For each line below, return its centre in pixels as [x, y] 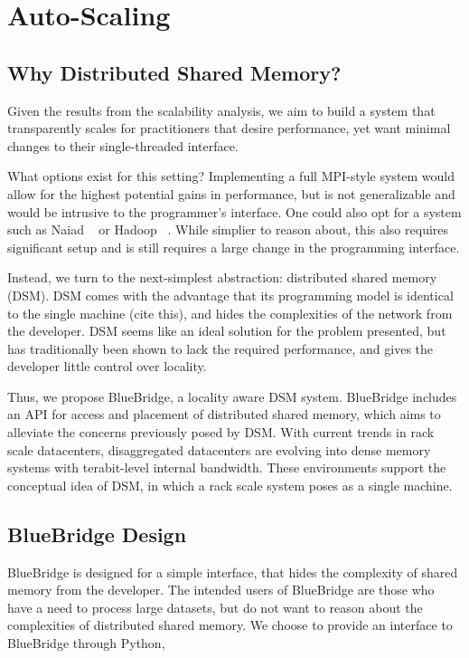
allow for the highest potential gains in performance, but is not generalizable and [231, 193]
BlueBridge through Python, [86, 643]
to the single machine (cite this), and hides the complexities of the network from [230, 313]
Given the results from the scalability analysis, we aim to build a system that [221, 110]
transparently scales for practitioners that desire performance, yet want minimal [229, 128]
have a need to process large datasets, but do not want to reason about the [215, 607]
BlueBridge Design [97, 534]
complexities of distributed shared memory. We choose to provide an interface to [230, 625]
